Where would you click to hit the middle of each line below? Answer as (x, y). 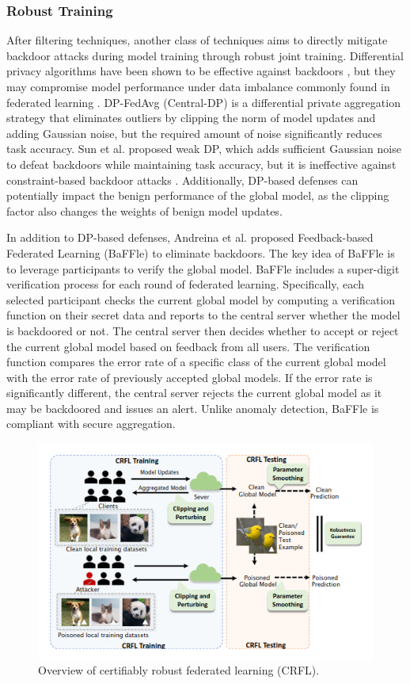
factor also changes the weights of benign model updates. (144, 210)
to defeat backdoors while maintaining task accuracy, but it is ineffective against (201, 164)
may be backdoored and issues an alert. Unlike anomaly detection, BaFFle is (193, 408)
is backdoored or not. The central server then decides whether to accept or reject (203, 330)
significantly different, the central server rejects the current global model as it (194, 393)
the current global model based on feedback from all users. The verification (188, 346)
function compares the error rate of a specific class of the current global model (196, 362)
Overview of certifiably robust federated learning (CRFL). (179, 670)
